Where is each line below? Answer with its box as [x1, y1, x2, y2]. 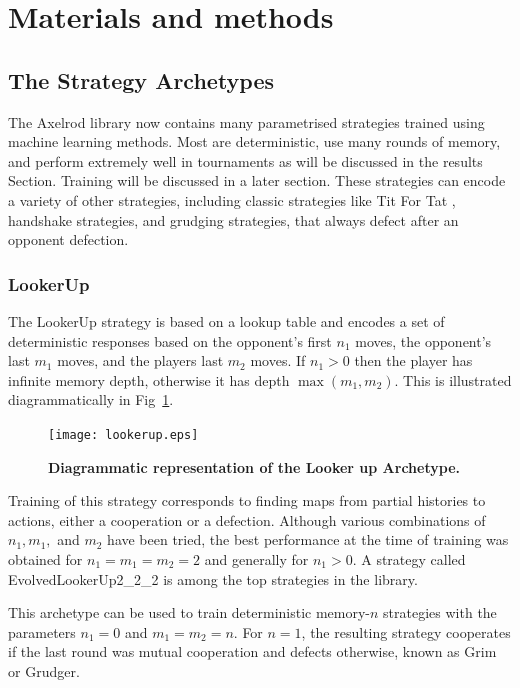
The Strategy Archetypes [8, 64, 275, 95]
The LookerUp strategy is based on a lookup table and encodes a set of [8, 310, 445, 331]
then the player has [354, 350, 473, 371]
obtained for [8, 548, 83, 569]
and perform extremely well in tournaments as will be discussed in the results [8, 150, 483, 171]
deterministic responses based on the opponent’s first [8, 330, 332, 351]
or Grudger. [8, 660, 80, 681]
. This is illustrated [394, 369, 512, 390]
